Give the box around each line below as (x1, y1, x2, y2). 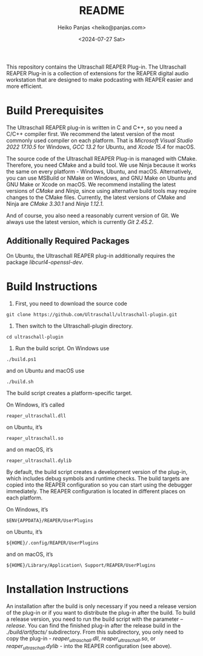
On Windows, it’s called (6, 401, 65, 408)
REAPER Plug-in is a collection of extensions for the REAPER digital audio (6, 69, 189, 76)
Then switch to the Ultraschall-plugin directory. (15, 322, 133, 330)
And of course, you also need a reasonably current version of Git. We (6, 212, 179, 219)
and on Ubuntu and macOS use (6, 367, 85, 374)
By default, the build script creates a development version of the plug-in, (6, 468, 188, 475)
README (79, 4, 125, 18)
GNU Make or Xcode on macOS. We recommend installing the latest (6, 180, 176, 188)
